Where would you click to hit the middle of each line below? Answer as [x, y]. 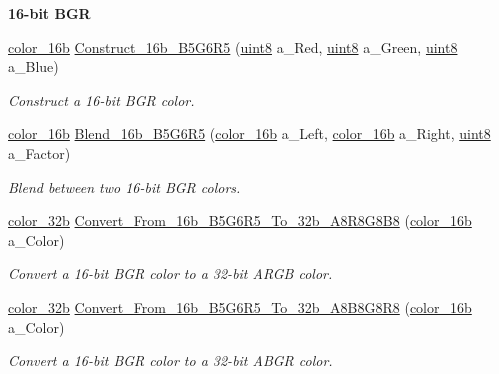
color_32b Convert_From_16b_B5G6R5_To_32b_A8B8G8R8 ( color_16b [240, 306]
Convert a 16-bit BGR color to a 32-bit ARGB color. [170, 273]
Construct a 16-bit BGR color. [101, 99]
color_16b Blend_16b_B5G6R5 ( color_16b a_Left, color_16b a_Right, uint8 [249, 133]
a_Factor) [39, 152]
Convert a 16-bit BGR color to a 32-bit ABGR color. [170, 360]
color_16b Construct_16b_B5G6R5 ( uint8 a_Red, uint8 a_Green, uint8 [233, 46]
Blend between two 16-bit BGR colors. [124, 186]
